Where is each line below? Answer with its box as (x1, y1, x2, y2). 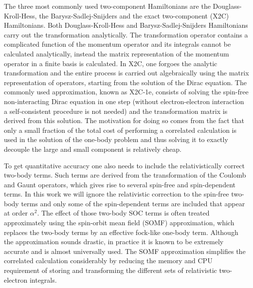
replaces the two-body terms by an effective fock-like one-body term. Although (4, 227, 238, 237)
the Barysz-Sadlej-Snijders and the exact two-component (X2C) (39, 10, 229, 20)
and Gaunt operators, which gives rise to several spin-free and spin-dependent (4, 179, 235, 189)
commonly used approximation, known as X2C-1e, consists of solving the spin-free (4, 87, 249, 97)
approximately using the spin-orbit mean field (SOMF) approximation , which (4, 217, 235, 228)
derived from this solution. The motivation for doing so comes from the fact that (4, 115, 244, 126)
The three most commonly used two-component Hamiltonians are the (4, 1, 211, 11)
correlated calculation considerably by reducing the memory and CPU (4, 255, 213, 266)
